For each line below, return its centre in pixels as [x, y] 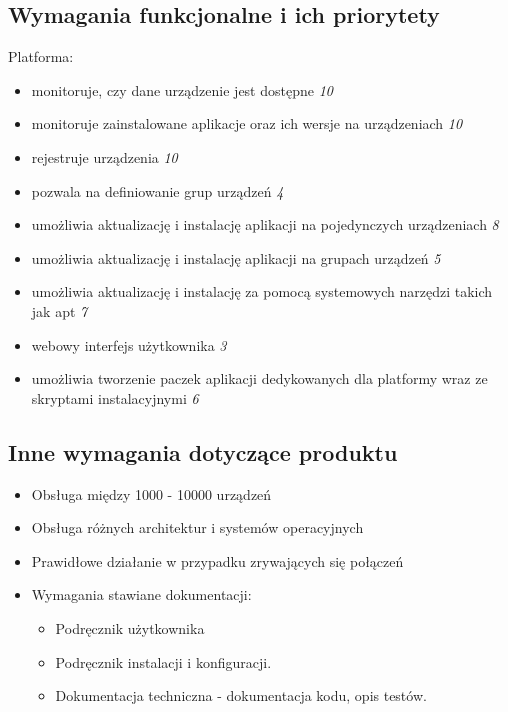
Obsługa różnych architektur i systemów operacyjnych [197, 527]
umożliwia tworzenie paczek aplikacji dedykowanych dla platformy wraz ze [259, 378]
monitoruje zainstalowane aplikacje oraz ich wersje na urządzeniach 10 [247, 123]
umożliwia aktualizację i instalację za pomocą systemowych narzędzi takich [262, 291]
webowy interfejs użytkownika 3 [129, 344]
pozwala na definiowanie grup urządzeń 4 [157, 190]
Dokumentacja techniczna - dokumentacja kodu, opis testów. [241, 695]
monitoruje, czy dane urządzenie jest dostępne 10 [182, 89]
